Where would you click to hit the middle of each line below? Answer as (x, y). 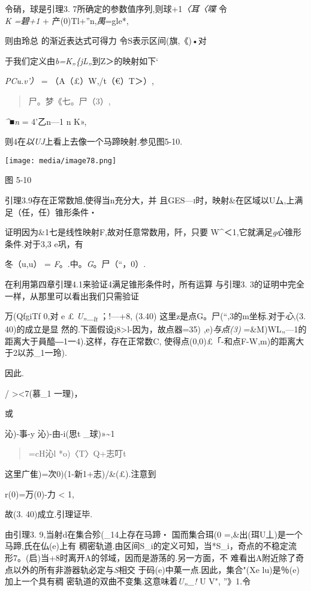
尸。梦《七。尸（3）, (70, 100)
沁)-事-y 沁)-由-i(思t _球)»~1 (60, 433)
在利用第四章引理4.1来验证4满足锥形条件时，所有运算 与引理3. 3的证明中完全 (155, 283)
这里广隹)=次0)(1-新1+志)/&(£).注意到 (81, 474)
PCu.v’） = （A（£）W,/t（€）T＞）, (79, 81)
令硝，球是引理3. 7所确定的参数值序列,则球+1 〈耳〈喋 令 (116, 8)
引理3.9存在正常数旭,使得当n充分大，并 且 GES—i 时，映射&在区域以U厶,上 (150, 200)
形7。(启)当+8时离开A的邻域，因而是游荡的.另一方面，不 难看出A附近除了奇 (155, 557)
